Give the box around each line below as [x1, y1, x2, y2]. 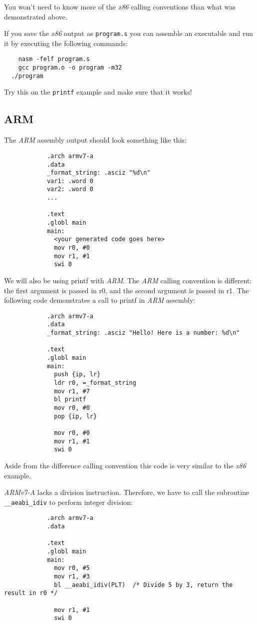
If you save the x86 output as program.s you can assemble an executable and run [4, 28, 253, 39]
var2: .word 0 [46, 186, 93, 193]
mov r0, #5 [54, 564, 90, 572]
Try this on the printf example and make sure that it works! [4, 87, 192, 97]
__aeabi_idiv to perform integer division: [4, 496, 133, 507]
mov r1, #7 [54, 387, 90, 395]
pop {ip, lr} [54, 412, 97, 420]
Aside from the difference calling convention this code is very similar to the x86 [4, 460, 247, 470]
